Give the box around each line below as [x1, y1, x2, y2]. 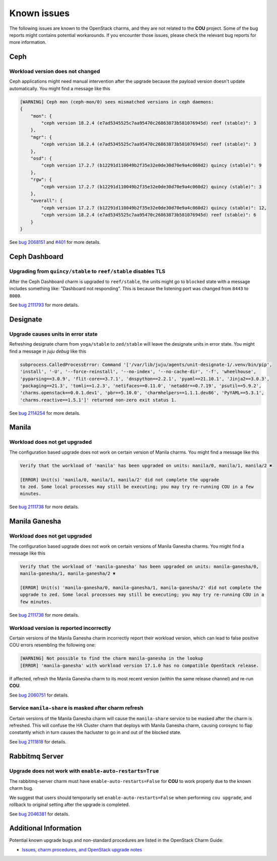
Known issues [9, 8, 70, 19]
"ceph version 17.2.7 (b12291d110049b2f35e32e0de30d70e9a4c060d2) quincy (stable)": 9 [41, 163, 262, 169]
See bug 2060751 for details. [9, 692, 69, 698]
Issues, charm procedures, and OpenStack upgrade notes [22, 846, 143, 852]
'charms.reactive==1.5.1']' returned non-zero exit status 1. [20, 397, 177, 403]
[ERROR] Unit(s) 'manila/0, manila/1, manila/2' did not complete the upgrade [20, 477, 219, 482]
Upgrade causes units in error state [9, 331, 98, 338]
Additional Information [9, 824, 82, 833]
